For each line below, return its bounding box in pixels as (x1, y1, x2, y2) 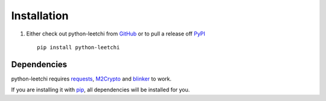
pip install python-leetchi (37, 44, 120, 50)
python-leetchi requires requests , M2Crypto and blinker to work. (11, 75, 172, 82)
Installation (11, 9, 69, 22)
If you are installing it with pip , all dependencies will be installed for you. (11, 86, 190, 93)
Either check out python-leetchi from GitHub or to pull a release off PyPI (26, 30, 205, 37)
